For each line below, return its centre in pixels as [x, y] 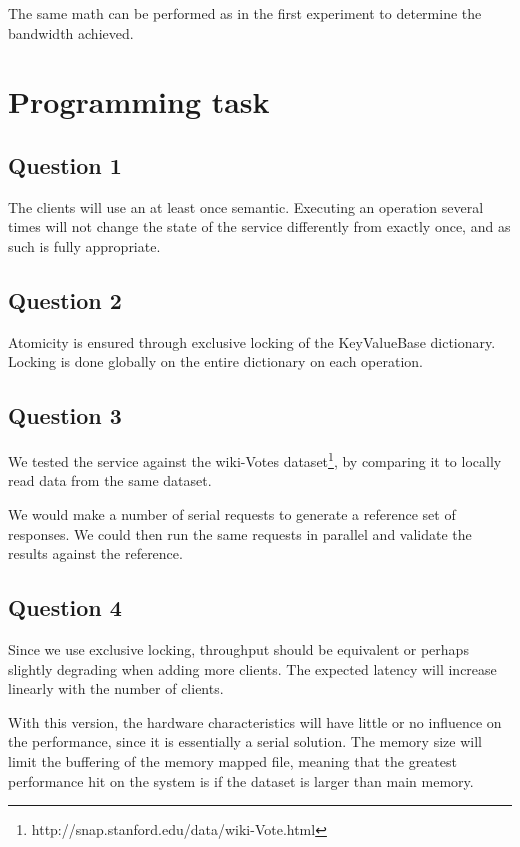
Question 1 [65, 164]
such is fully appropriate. [84, 245]
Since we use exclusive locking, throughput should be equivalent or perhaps [238, 648]
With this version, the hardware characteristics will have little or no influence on [255, 721]
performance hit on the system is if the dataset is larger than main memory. [241, 780]
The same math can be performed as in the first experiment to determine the [245, 13]
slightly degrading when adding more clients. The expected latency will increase [252, 668]
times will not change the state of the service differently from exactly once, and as [259, 226]
